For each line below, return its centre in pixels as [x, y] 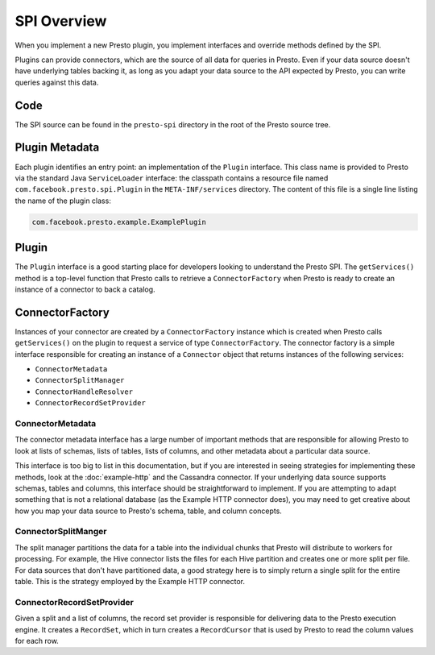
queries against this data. [57, 82]
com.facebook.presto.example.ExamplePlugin [119, 222]
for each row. [37, 640]
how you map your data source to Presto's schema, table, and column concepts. [148, 511]
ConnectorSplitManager [80, 380]
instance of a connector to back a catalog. [85, 289]
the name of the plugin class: [63, 201]
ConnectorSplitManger [61, 532]
